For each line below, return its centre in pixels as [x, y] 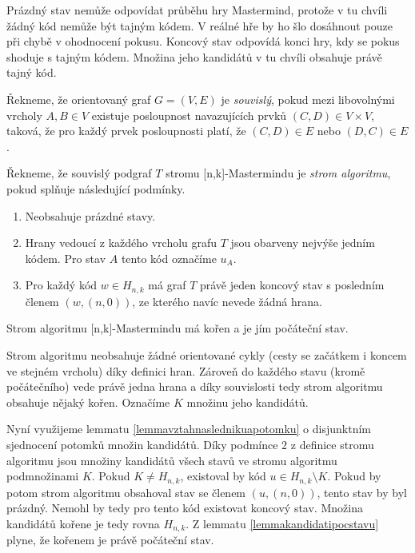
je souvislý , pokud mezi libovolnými [308, 99]
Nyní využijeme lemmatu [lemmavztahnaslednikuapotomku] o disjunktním [189, 429]
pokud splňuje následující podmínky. [96, 188]
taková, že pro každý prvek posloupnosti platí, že [126, 131]
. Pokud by [354, 476]
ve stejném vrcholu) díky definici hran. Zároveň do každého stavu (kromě [186, 370]
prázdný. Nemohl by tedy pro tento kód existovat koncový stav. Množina [185, 508]
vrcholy [24, 115]
